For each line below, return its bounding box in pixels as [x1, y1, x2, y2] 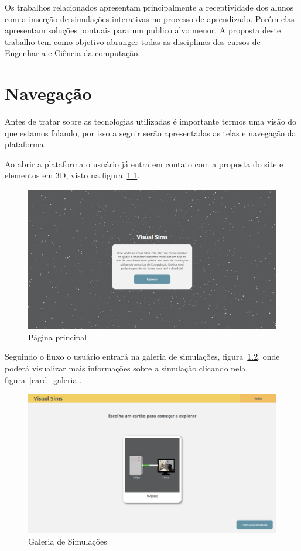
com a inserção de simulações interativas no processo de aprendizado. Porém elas [5, 12, 295, 25]
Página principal [28, 330, 87, 343]
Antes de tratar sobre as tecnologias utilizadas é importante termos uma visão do [5, 115, 297, 128]
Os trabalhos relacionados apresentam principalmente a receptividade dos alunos [5, 1, 294, 13]
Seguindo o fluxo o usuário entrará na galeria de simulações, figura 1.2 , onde [5, 350, 280, 363]
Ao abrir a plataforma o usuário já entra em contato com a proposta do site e [5, 157, 283, 170]
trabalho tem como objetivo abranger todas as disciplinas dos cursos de [5, 35, 261, 47]
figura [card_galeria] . [5, 373, 82, 385]
